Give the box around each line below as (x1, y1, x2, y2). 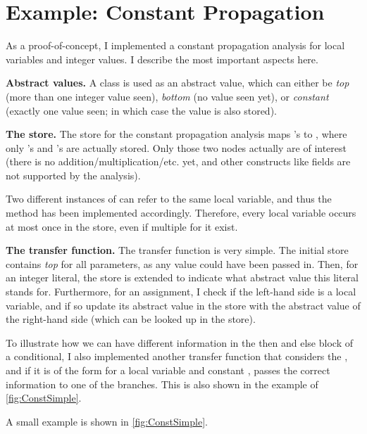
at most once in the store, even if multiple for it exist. (6, 219, 238, 234)
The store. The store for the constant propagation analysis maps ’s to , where (6, 127, 347, 141)
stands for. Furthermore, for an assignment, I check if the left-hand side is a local (6, 284, 356, 299)
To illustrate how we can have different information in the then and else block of (6, 335, 353, 350)
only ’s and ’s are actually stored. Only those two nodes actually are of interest (6, 140, 347, 155)
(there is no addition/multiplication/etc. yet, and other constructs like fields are (6, 154, 351, 169)
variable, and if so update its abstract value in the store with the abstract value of (6, 298, 361, 312)
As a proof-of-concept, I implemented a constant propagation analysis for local (6, 38, 345, 53)
